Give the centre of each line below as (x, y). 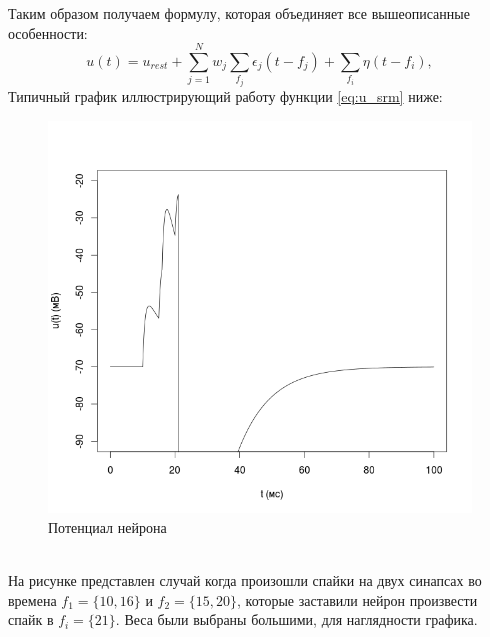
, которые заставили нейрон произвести (357, 599)
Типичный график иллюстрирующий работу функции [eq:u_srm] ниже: (225, 95)
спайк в (31, 619)
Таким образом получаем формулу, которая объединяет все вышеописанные (239, 13)
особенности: (48, 32)
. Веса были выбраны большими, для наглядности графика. (296, 619)
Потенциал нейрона (107, 526)
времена (32, 599)
